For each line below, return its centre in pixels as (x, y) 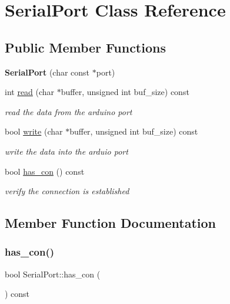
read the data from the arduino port (69, 111)
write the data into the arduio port (66, 151)
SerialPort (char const (47, 72)
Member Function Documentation (111, 223)
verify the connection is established (67, 191)
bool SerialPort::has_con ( (53, 274)
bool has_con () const (45, 171)
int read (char (30, 92)
